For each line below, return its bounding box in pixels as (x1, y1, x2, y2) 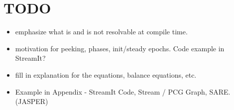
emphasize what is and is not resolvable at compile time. (15, 26, 188, 37)
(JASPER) (15, 96, 48, 107)
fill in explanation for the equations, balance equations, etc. (15, 69, 197, 80)
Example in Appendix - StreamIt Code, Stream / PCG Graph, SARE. (15, 86, 231, 97)
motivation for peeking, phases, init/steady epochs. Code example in (15, 43, 225, 53)
